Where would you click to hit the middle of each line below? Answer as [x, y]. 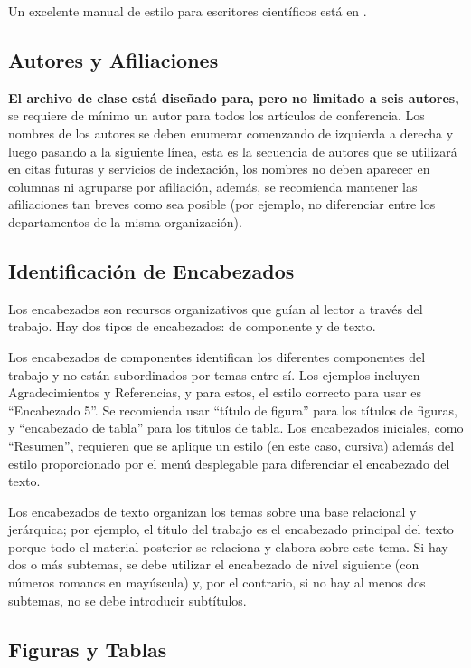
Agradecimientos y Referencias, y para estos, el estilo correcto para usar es [215, 392]
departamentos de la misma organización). [125, 221]
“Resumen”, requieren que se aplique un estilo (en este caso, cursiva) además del [231, 445]
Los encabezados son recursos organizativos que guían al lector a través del [216, 308]
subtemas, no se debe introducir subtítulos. [127, 600]
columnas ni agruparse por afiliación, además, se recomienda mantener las [213, 186]
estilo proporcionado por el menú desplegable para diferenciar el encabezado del [229, 463]
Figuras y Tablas [88, 649]
